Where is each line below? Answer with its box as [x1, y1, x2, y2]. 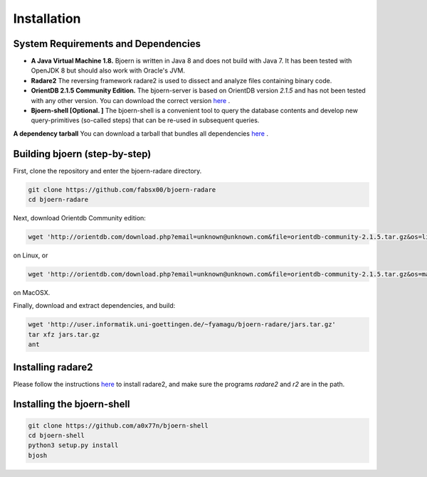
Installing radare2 [13, 361, 93, 373]
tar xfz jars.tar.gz [28, 331, 100, 338]
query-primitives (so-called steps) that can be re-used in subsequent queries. [31, 116, 260, 124]
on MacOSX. [13, 289, 51, 296]
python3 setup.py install [28, 441, 119, 449]
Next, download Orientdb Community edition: [13, 214, 146, 223]
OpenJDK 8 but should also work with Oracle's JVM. [31, 66, 185, 75]
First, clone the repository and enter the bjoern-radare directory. [13, 166, 202, 175]
